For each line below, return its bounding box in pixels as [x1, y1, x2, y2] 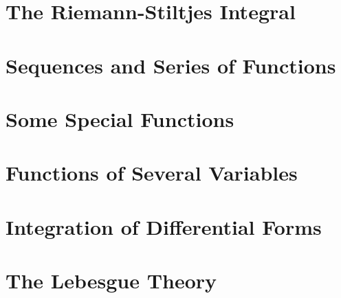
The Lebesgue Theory [5, 266, 217, 295]
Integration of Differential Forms [5, 212, 322, 240]
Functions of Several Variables [5, 159, 298, 187]
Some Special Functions [5, 104, 234, 133]
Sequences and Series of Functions [5, 51, 336, 79]
